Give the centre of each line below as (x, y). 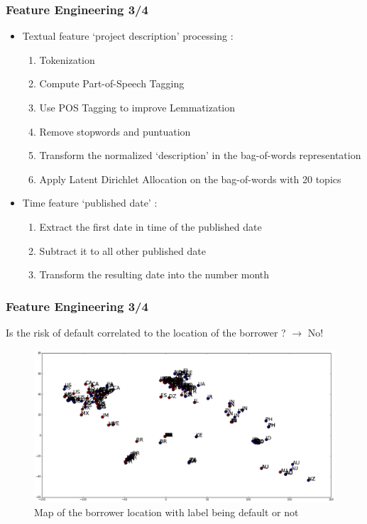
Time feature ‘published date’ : (90, 203)
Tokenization (67, 59)
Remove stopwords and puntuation (115, 131)
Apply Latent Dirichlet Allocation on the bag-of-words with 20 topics (190, 179)
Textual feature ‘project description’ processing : (128, 36)
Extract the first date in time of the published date (150, 226)
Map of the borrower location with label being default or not (166, 512)
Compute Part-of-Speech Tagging (112, 83)
